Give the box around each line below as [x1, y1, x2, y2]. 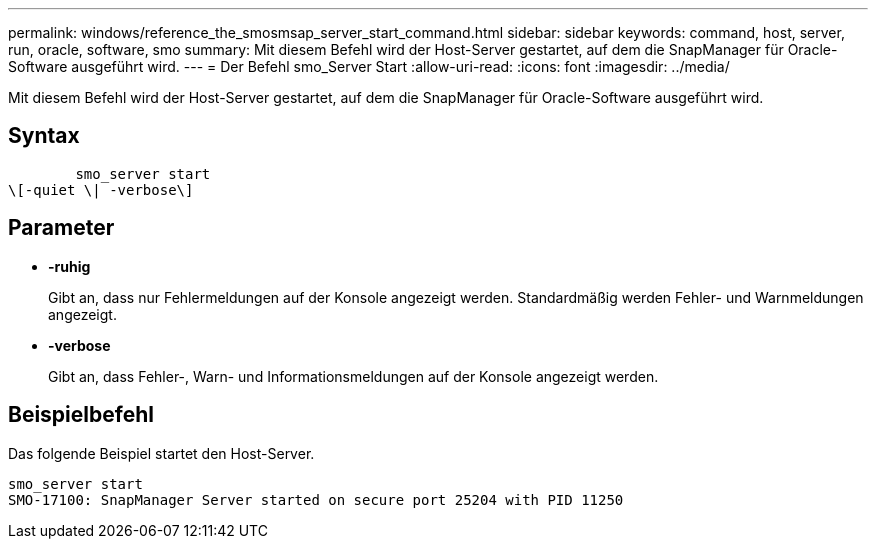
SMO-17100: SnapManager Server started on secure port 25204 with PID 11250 [8, 491, 624, 508]
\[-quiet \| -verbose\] [8, 181, 194, 198]
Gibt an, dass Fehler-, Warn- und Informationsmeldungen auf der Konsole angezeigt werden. [48, 367, 659, 385]
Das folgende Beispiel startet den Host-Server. [8, 444, 315, 462]
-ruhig [48, 257, 91, 275]
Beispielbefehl [8, 402, 154, 428]
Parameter [8, 215, 115, 241]
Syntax [8, 123, 80, 149]
